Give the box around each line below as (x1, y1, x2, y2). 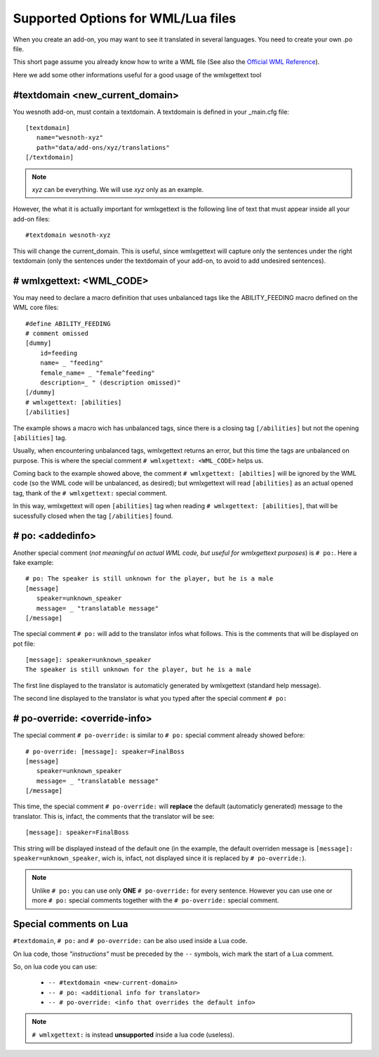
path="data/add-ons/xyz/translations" (36, 143, 170, 151)
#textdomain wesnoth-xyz (25, 231, 111, 239)
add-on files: (13, 214, 51, 223)
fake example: (13, 558, 54, 566)
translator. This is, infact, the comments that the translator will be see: (13, 812, 215, 820)
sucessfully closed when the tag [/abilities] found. (13, 512, 173, 520)
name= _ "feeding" (39, 359, 104, 367)
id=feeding (39, 349, 78, 357)
